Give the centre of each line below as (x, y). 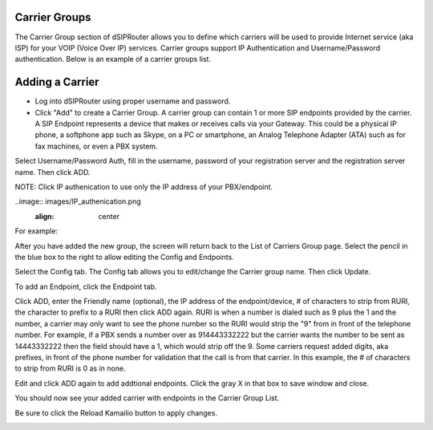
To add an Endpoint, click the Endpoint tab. (86, 286)
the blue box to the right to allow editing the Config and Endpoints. (124, 257)
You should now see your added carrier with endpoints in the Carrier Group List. (147, 398)
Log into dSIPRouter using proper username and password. (133, 101)
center (109, 216)
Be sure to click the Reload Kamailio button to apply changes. (116, 412)
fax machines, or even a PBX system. (96, 146)
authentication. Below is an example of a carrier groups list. (113, 59)
